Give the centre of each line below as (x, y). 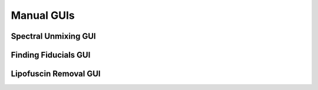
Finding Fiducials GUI (51, 55)
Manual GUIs (43, 15)
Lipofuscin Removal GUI (56, 74)
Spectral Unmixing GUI (54, 36)
